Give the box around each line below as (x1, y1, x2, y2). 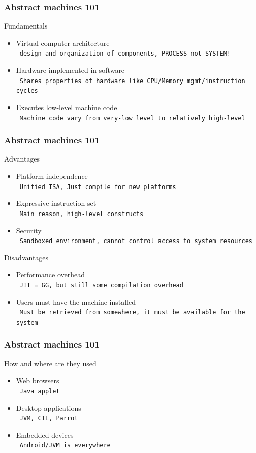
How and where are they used (4, 358, 97, 368)
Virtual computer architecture (16, 37, 110, 48)
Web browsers (16, 375, 59, 386)
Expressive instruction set (16, 198, 97, 208)
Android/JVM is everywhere (19, 442, 111, 449)
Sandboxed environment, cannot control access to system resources (19, 237, 252, 245)
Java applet (19, 387, 60, 395)
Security (16, 225, 42, 235)
